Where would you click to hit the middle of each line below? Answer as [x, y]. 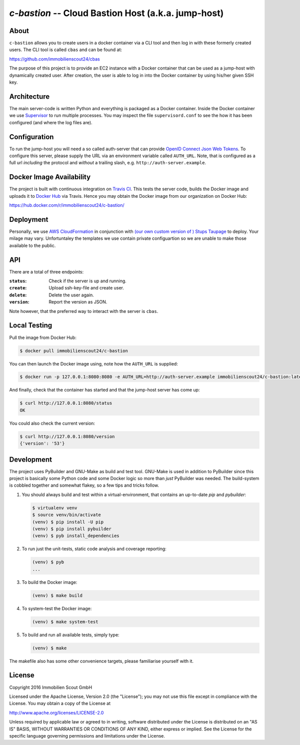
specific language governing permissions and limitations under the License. [87, 735]
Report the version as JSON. [78, 302]
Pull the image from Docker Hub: [43, 337]
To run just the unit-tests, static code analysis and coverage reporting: [94, 549]
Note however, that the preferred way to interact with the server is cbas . [84, 311]
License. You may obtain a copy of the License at [60, 703]
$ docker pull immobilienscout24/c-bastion [74, 351]
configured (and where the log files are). [51, 122]
